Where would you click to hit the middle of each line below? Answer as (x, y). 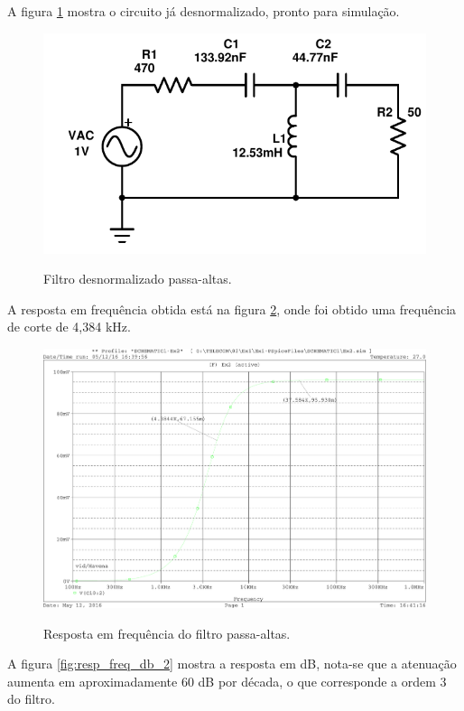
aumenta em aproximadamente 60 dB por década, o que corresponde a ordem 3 (227, 681)
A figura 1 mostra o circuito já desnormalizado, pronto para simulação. (204, 11)
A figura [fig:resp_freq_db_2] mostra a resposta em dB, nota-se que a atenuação (232, 664)
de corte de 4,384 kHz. (69, 327)
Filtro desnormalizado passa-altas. (138, 279)
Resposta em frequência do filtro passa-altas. (167, 633)
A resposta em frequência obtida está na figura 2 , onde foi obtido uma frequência (232, 309)
